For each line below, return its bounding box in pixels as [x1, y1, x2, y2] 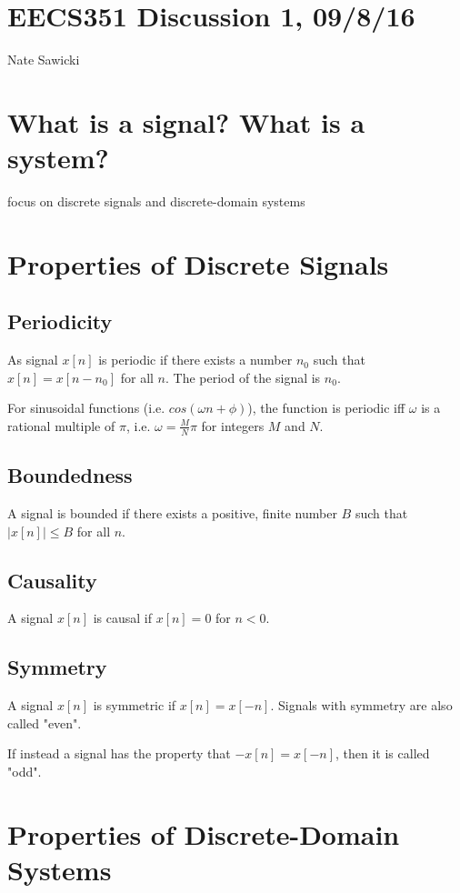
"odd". [7, 761, 42, 780]
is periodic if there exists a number [98, 350, 293, 369]
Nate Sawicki [7, 50, 80, 69]
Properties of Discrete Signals [7, 245, 389, 282]
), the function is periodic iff [247, 398, 405, 417]
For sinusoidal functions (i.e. [7, 398, 165, 417]
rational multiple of [7, 416, 115, 435]
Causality [7, 566, 97, 594]
